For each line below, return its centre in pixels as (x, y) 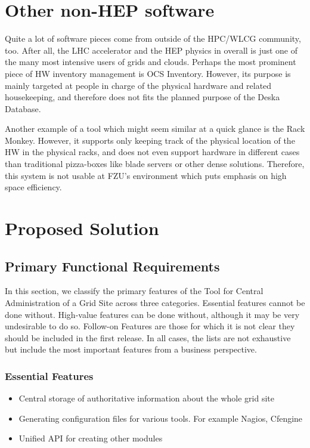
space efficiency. (33, 187)
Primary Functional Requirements (112, 266)
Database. (23, 108)
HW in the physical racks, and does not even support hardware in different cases (152, 152)
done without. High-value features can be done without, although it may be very (152, 314)
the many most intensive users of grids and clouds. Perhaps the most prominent (151, 62)
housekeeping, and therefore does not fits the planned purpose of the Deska (142, 97)
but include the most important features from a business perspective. (131, 349)
